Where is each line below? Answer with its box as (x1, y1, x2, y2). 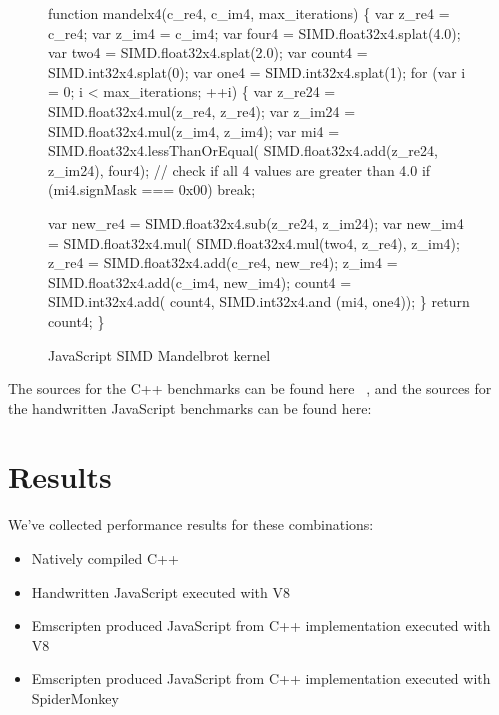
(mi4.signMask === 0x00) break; (48, 179, 256, 200)
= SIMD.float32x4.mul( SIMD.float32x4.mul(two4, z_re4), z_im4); (48, 232, 460, 253)
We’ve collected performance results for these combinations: (8, 514, 374, 535)
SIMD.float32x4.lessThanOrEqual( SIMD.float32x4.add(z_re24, (48, 140, 438, 161)
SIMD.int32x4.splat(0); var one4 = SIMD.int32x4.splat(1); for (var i (48, 61, 466, 82)
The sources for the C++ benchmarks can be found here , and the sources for (8, 378, 492, 399)
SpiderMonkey (31, 687, 119, 708)
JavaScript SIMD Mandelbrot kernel (48, 344, 271, 365)
